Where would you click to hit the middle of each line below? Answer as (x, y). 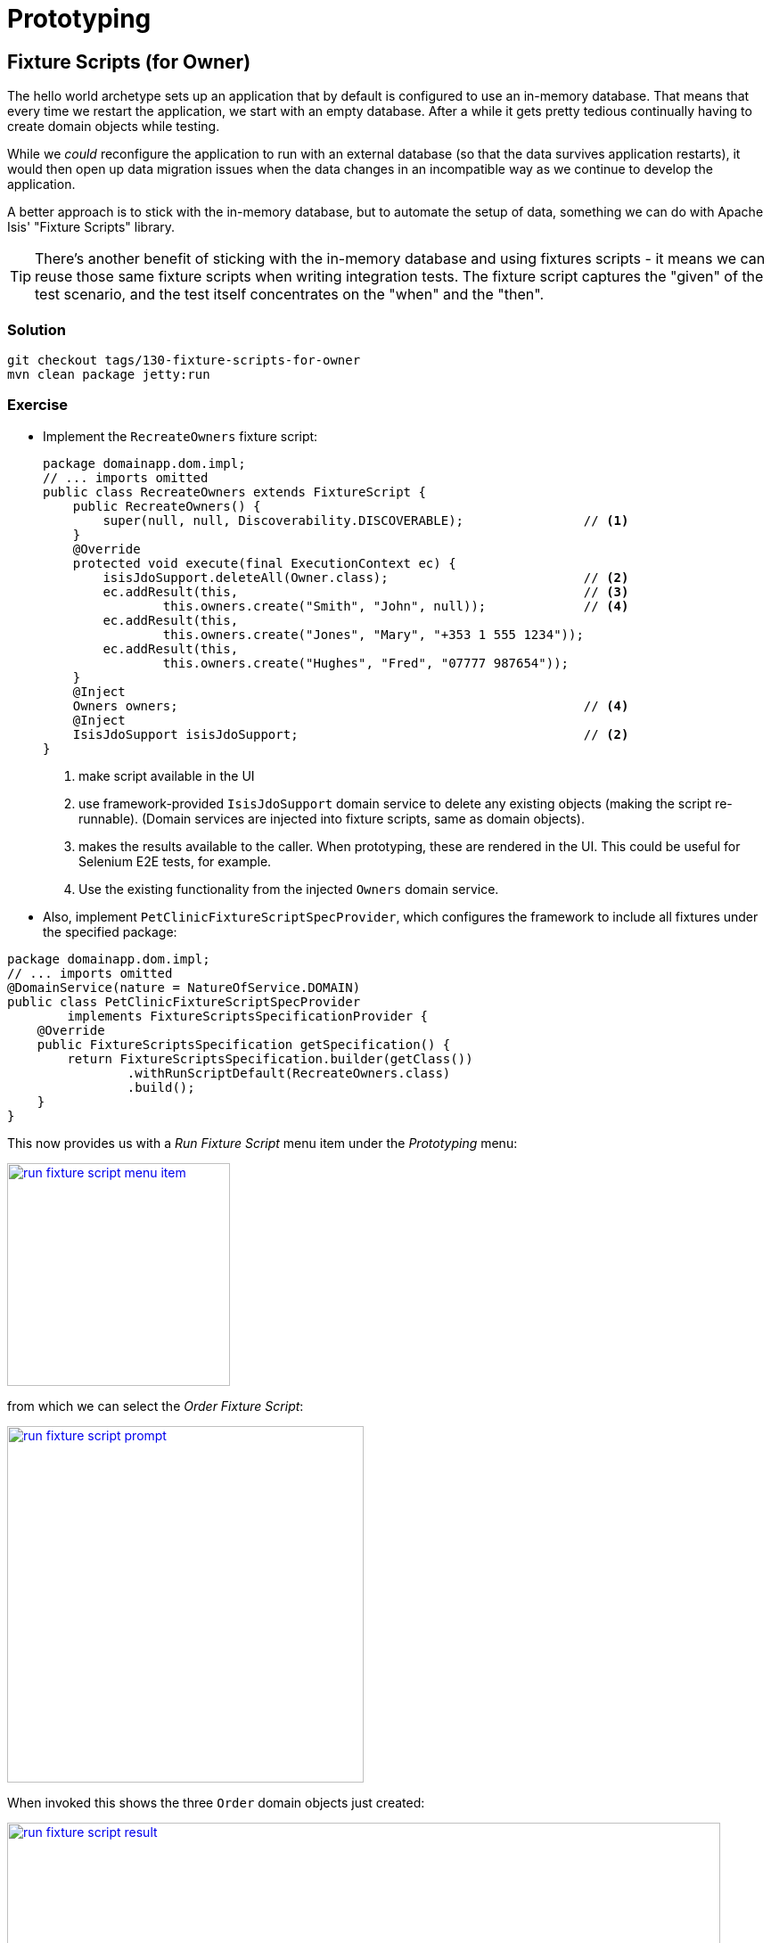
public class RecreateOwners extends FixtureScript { (234, 492)
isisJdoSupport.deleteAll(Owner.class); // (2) (366, 577)
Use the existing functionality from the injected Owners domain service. (289, 889)
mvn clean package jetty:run (109, 374)
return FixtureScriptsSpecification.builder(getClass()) (270, 1058)
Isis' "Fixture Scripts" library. (91, 227)
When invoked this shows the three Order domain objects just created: (216, 1802)
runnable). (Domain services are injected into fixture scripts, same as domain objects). (332, 818)
